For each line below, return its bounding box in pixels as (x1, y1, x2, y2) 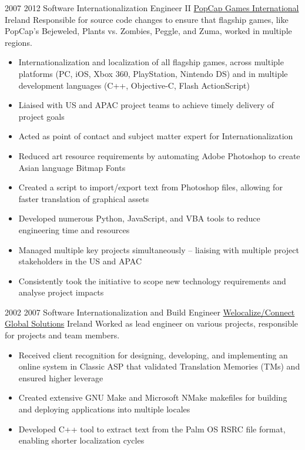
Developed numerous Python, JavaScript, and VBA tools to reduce (18, 212, 260, 224)
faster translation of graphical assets (18, 192, 149, 204)
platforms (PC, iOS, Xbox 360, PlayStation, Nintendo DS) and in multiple (18, 67, 288, 79)
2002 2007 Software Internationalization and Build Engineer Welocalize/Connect (5, 305, 295, 318)
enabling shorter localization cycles (18, 434, 145, 446)
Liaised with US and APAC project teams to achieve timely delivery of (18, 99, 274, 111)
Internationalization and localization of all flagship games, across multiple (18, 56, 284, 68)
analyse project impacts (18, 286, 104, 298)
